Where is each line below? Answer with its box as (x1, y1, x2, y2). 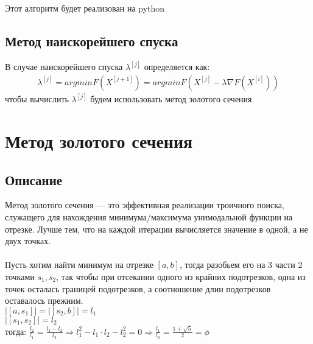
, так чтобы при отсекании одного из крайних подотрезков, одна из (56, 270, 306, 283)
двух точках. (5, 234, 51, 247)
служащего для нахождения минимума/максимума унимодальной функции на (5, 211, 293, 223)
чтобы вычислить (5, 93, 69, 105)
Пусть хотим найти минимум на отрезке (5, 258, 153, 271)
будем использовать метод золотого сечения (90, 93, 252, 105)
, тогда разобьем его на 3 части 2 (179, 258, 303, 271)
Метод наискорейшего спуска (5, 31, 178, 50)
